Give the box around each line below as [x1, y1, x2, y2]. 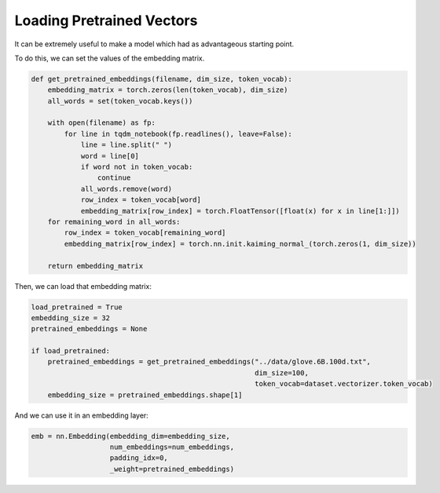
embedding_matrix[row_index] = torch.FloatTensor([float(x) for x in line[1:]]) [80, 206, 400, 215]
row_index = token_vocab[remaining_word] [64, 228, 226, 237]
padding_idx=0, [109, 454, 168, 462]
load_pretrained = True [31, 302, 123, 312]
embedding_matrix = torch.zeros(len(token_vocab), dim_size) [47, 86, 288, 94]
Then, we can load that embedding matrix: [14, 281, 152, 290]
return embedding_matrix [47, 261, 144, 270]
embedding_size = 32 [31, 313, 110, 322]
